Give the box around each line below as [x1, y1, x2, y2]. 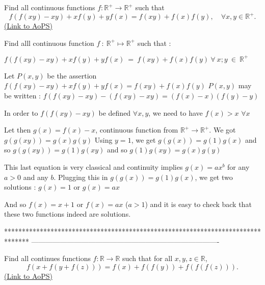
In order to [4, 107, 38, 118]
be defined [98, 107, 131, 118]
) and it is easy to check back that [145, 198, 252, 209]
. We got [209, 124, 236, 135]
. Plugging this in [54, 171, 108, 182]
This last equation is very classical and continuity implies [4, 161, 183, 172]
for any [227, 161, 250, 172]
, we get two [195, 171, 233, 182]
